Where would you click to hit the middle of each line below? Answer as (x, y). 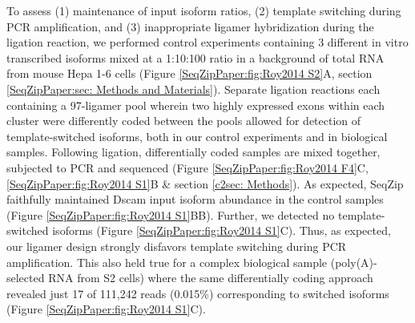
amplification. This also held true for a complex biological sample (167, 262)
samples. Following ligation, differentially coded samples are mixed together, (193, 152)
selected (26, 278)
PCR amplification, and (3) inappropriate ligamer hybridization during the (190, 26)
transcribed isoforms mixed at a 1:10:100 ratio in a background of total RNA (195, 57)
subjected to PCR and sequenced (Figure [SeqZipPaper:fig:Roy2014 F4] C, (187, 167)
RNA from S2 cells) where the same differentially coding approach (211, 278)
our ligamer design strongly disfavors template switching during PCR (177, 246)
